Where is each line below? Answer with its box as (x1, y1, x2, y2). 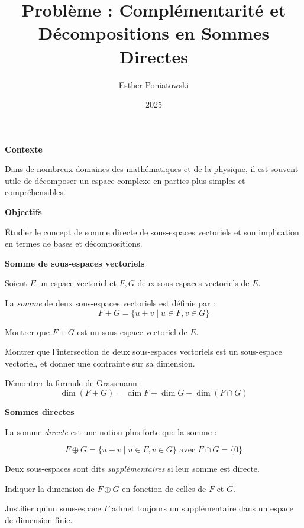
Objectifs (5, 206, 42, 218)
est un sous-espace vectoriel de (77, 325, 187, 338)
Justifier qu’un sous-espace (5, 502, 101, 514)
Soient (5, 277, 27, 289)
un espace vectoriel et (38, 277, 117, 289)
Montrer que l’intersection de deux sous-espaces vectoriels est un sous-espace (5, 345, 282, 358)
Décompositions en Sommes (38, 21, 270, 45)
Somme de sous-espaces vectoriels (5, 257, 145, 269)
